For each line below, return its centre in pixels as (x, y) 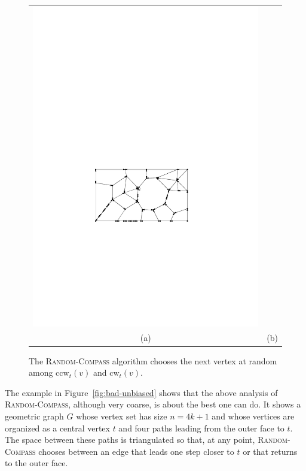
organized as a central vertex (57, 428)
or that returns (270, 451)
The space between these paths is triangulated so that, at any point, (130, 440)
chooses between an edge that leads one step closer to (136, 451)
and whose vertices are (253, 416)
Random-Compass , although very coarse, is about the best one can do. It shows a (153, 404)
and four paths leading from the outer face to (201, 428)
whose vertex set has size (122, 416)
